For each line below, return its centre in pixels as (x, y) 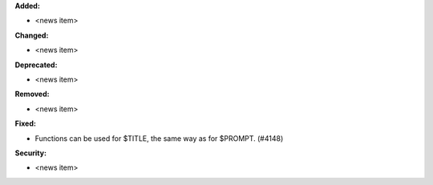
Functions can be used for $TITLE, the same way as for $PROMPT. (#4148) (159, 138)
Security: (31, 153)
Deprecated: (36, 65)
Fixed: (25, 123)
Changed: (32, 35)
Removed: (32, 94)
